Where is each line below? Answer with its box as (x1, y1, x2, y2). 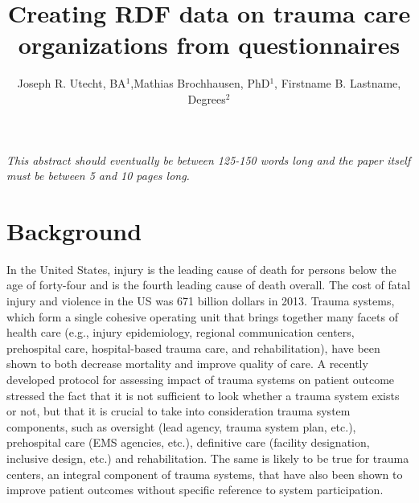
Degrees (187, 90, 226, 107)
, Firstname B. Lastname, (274, 75, 401, 92)
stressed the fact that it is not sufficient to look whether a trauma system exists (6, 386, 400, 403)
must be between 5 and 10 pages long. (6, 167, 190, 184)
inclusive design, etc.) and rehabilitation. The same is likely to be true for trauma (6, 449, 409, 466)
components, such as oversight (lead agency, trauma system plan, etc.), (6, 418, 356, 435)
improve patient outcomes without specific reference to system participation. (6, 481, 384, 498)
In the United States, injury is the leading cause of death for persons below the (6, 260, 396, 277)
